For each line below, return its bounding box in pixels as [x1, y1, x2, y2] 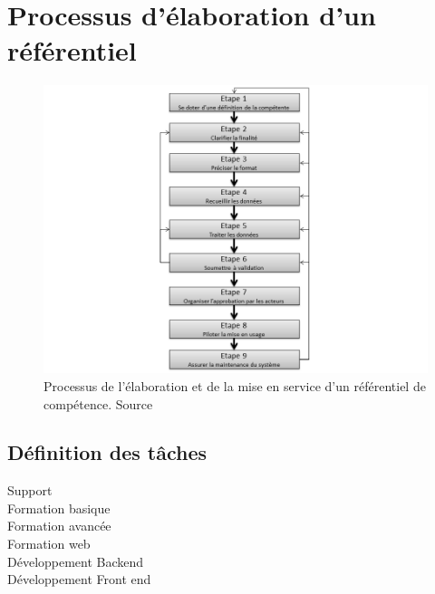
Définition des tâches [7, 438, 208, 466]
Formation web [7, 534, 91, 553]
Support [7, 481, 53, 500]
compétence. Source [43, 394, 153, 413]
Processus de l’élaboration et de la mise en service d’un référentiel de [43, 376, 426, 395]
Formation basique [7, 498, 111, 517]
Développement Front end [7, 570, 151, 589]
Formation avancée [7, 516, 111, 535]
